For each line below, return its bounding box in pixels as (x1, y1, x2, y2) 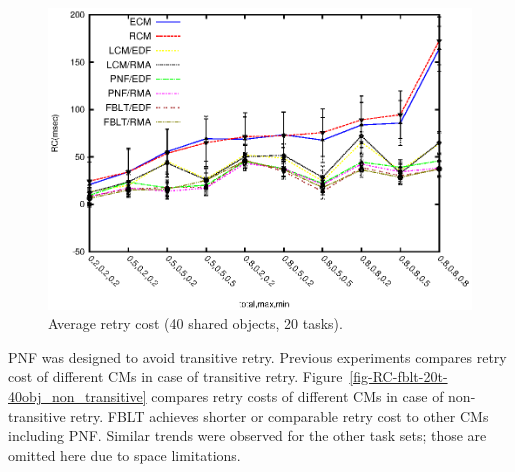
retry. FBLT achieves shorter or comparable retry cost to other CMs (70, 405, 489, 426)
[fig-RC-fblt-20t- (349, 366, 448, 387)
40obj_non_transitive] (8, 385, 147, 406)
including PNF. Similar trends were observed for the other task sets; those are (8, 425, 487, 446)
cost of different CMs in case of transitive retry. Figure (8, 366, 343, 387)
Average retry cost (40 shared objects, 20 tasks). (48, 313, 343, 334)
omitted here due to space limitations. (8, 444, 241, 465)
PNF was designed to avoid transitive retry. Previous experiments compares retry (8, 346, 507, 367)
